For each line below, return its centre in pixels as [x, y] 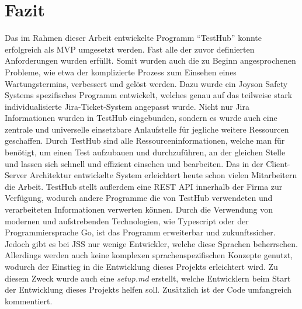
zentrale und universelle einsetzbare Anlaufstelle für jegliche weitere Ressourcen [147, 129]
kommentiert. [29, 301]
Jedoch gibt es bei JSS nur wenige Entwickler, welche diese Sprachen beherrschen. [151, 243]
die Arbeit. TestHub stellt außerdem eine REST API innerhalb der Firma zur [144, 186]
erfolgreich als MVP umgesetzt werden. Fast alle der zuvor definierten [130, 49]
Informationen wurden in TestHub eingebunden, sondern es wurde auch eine [141, 118]
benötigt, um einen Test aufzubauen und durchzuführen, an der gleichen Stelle [145, 152]
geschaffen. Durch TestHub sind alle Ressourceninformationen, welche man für [145, 140]
